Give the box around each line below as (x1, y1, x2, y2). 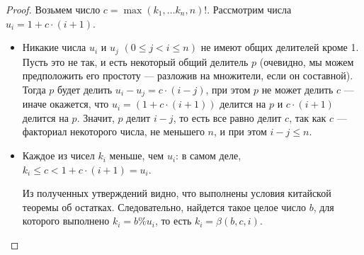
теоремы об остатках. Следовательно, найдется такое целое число (22, 199, 306, 214)
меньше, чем (109, 148, 164, 163)
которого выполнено (22, 213, 110, 228)
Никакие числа (22, 40, 86, 55)
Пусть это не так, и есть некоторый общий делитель (22, 54, 249, 69)
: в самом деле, (176, 148, 241, 163)
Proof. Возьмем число (6, 2, 101, 16)
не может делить (261, 81, 334, 96)
